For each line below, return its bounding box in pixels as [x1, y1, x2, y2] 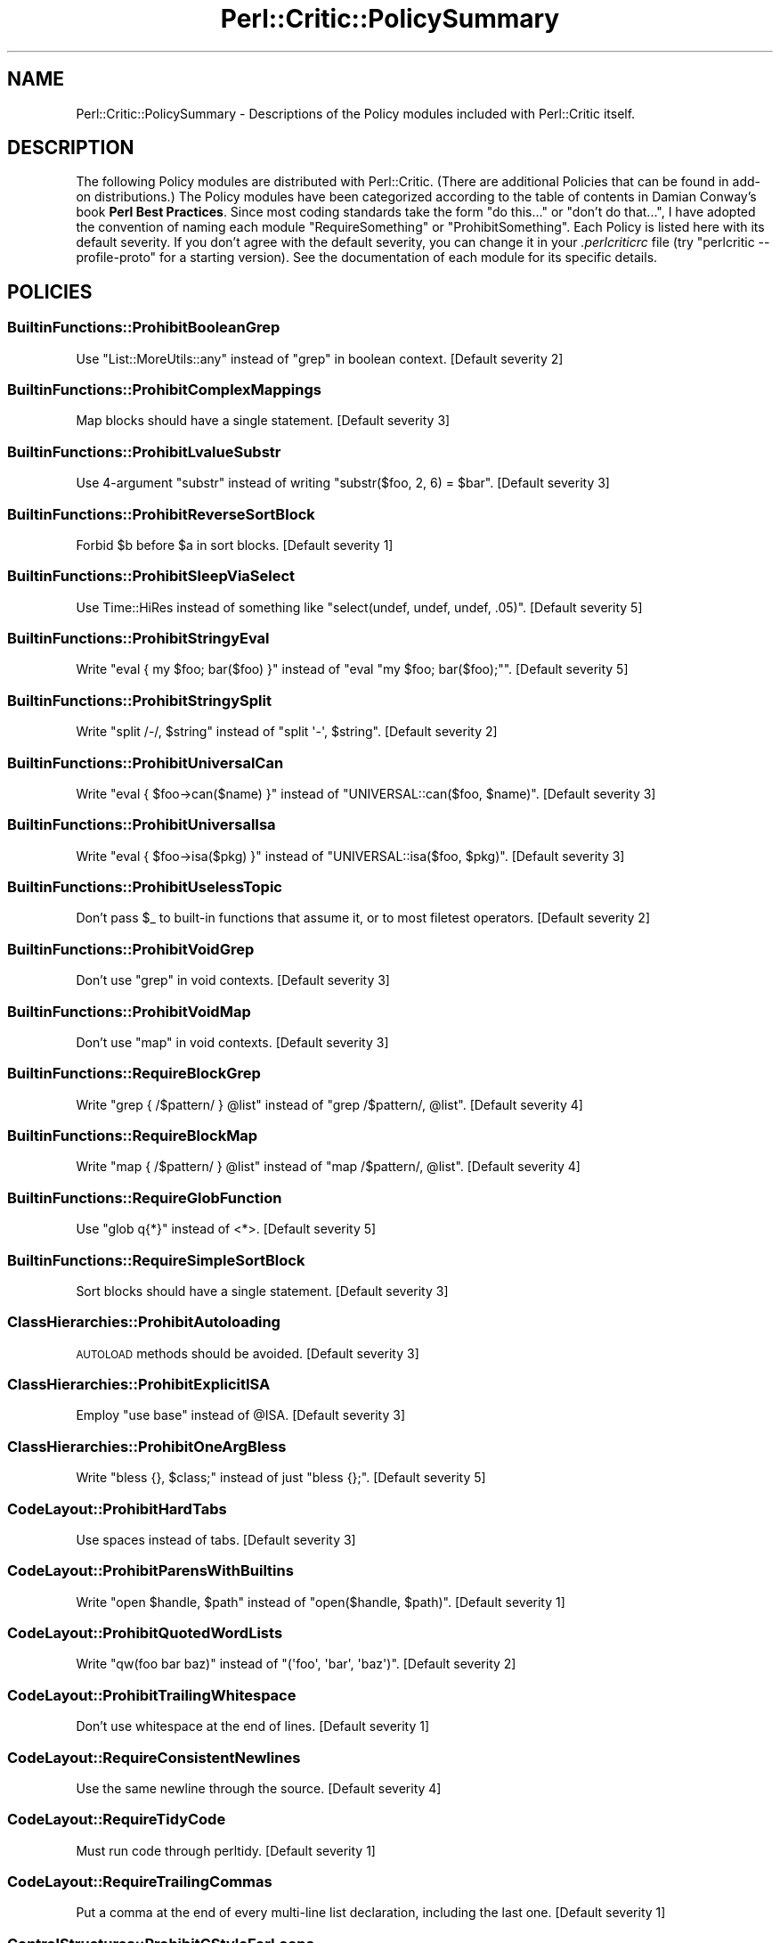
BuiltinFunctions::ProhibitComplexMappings [7, 381, 321, 399]
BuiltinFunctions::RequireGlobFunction [7, 1188, 282, 1207]
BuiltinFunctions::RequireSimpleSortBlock [7, 1250, 305, 1269]
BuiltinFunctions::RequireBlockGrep [7, 1064, 261, 1083]
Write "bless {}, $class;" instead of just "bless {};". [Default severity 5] [76, 1470, 486, 1486]
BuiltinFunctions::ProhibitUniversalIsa [7, 816, 276, 834]
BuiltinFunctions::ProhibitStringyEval [7, 629, 270, 648]
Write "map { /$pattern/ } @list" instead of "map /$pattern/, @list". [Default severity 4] [76, 1159, 581, 1175]
